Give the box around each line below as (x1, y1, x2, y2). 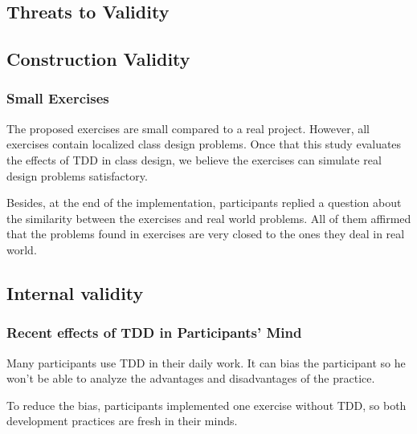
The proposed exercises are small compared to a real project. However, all (6, 120, 370, 136)
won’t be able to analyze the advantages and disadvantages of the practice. (6, 370, 375, 387)
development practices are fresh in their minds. (6, 412, 238, 429)
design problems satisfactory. (6, 167, 148, 184)
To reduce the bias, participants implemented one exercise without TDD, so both (6, 396, 407, 413)
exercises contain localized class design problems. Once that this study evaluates (6, 136, 402, 152)
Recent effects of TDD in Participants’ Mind (6, 322, 302, 343)
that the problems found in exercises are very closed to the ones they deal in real (6, 225, 405, 242)
